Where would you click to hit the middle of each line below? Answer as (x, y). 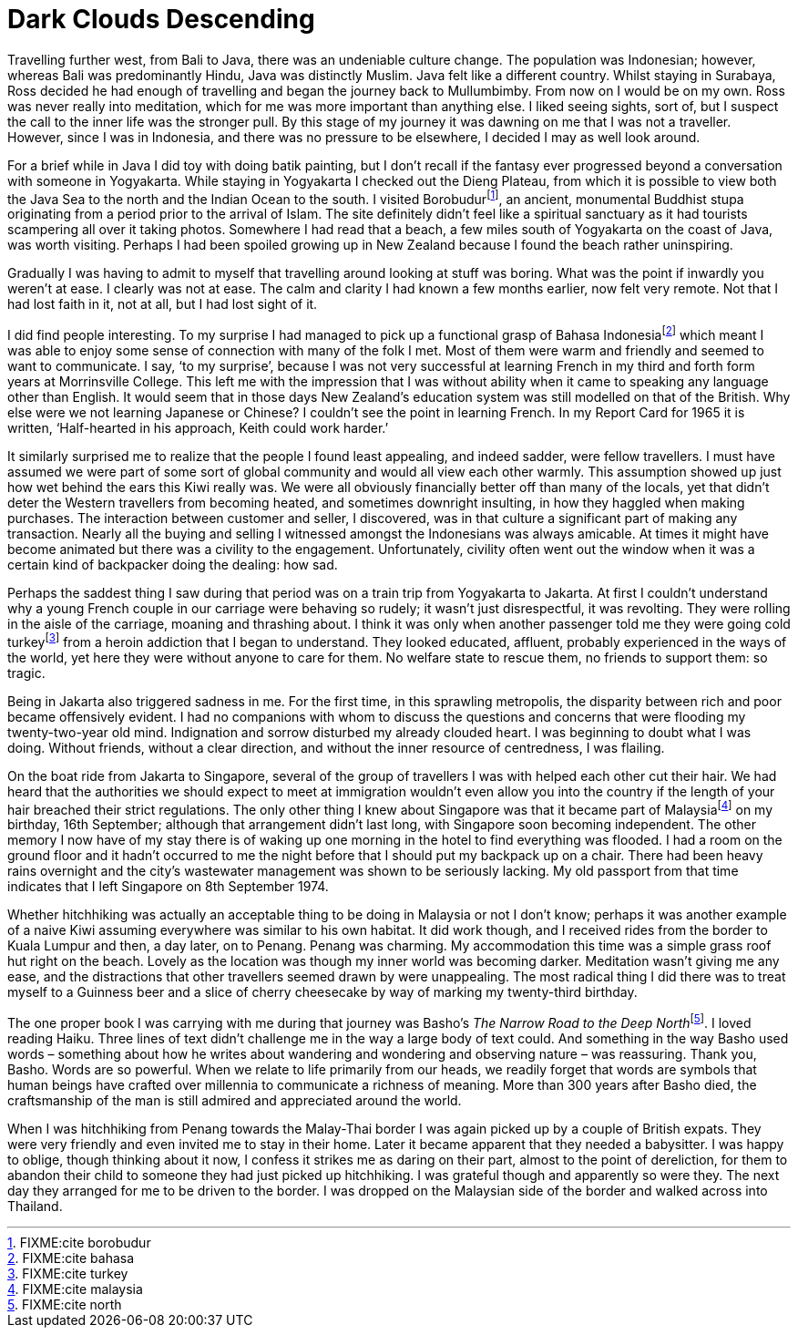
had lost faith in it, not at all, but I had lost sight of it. (163, 304)
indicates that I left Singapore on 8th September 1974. (168, 887)
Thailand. (35, 1207)
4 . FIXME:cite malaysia (75, 1289)
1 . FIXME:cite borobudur (79, 1243)
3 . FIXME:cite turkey (68, 1274)
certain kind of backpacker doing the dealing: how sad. (173, 565)
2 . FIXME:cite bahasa (71, 1258)
